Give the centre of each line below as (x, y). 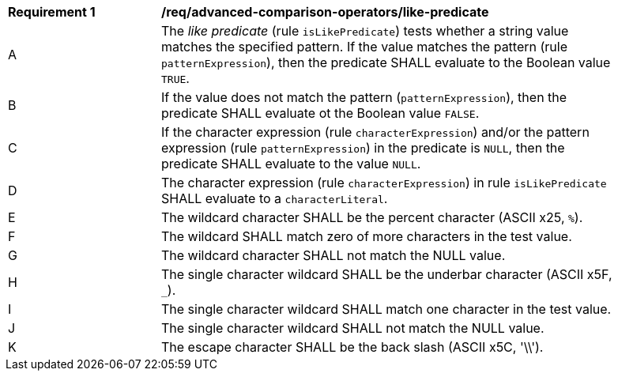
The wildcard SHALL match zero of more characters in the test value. (367, 236)
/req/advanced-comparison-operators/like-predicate (325, 12)
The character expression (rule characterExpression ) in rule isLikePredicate (384, 183)
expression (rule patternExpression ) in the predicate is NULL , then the (363, 148)
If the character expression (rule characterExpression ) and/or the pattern (375, 132)
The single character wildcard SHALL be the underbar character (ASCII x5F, (387, 274)
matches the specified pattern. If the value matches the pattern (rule (365, 47)
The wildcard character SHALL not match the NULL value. (333, 255)
